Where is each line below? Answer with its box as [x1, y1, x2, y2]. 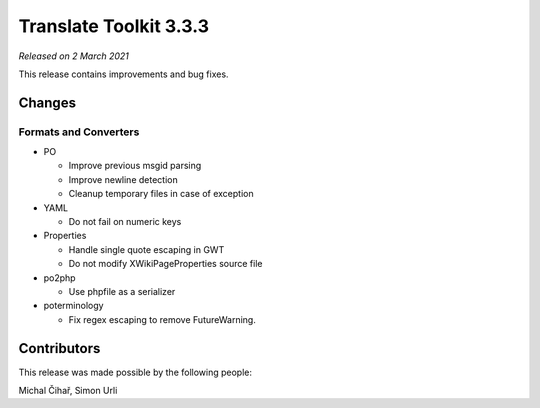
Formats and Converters [18, 125, 140, 139]
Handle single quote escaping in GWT [68, 243, 225, 255]
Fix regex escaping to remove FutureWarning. [68, 313, 257, 325]
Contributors [18, 340, 101, 357]
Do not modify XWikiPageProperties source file [68, 258, 263, 270]
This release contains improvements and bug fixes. [18, 68, 229, 80]
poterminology [43, 300, 104, 312]
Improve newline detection [68, 173, 179, 185]
